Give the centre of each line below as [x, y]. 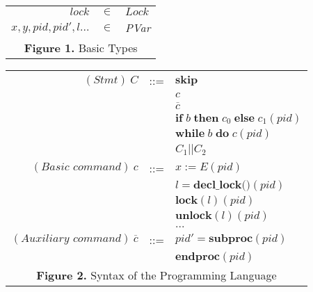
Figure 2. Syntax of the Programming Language [156, 275]
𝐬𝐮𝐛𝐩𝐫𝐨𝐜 [231, 239]
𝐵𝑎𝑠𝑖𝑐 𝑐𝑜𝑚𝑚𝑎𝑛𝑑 [81, 167]
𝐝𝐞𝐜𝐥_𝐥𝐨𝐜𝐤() [222, 185]
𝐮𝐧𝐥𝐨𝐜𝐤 [193, 215]
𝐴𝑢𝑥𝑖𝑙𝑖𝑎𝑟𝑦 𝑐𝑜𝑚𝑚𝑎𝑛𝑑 [71, 239]
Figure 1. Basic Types [81, 48]
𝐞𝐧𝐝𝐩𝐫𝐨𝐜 [198, 256]
